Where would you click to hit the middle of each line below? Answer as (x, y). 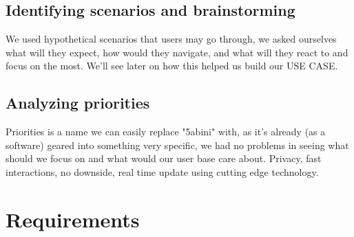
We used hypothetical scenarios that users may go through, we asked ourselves (171, 39)
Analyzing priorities (78, 103)
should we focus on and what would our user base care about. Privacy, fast (164, 158)
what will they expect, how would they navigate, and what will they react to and (177, 52)
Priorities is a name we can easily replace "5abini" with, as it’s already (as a (166, 132)
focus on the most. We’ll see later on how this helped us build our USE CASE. (172, 66)
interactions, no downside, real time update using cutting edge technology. (162, 171)
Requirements (73, 219)
